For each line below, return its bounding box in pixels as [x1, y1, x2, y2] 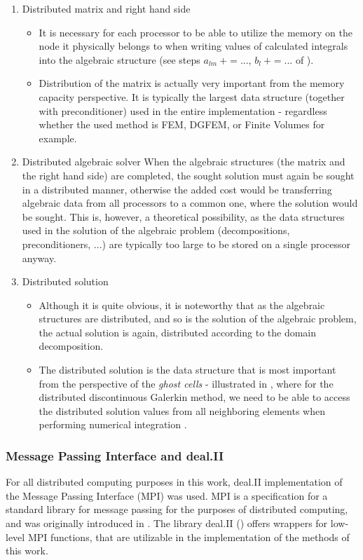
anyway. [22, 250, 57, 265]
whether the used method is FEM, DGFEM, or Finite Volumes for [39, 117, 325, 132]
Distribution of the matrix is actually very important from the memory [39, 76, 345, 90]
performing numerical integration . [39, 417, 187, 432]
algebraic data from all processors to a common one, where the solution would [22, 196, 358, 210]
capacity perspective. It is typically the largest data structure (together [39, 89, 345, 104]
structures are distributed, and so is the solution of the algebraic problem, [39, 311, 357, 326]
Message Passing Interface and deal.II [6, 446, 224, 464]
